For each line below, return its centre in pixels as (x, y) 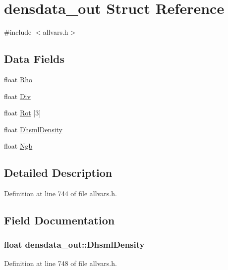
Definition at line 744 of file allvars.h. (60, 193)
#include (18, 32)
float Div (17, 96)
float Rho (18, 79)
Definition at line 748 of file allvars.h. (60, 263)
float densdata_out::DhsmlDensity (74, 244)
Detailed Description (58, 173)
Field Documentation (59, 220)
